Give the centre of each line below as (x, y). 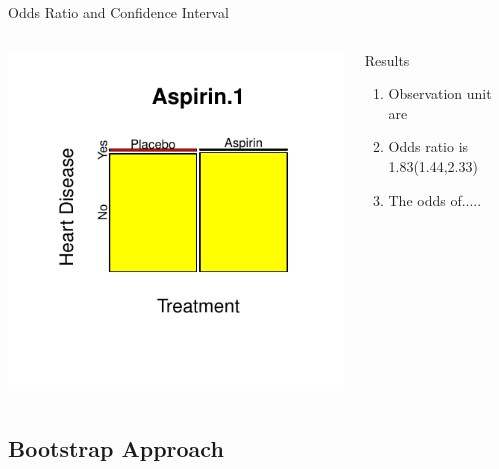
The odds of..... (435, 199)
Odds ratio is (428, 146)
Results (387, 59)
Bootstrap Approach (116, 448)
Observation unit (440, 93)
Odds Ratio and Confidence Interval (118, 12)
